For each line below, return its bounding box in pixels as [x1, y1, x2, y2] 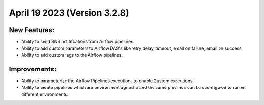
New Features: [9, 26, 55, 34]
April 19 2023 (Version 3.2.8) [9, 7, 129, 18]
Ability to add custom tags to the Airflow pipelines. [21, 52, 123, 58]
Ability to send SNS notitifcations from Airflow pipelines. [21, 39, 134, 45]
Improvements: [9, 65, 57, 73]
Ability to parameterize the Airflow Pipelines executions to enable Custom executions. [21, 78, 194, 84]
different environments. [21, 91, 68, 97]
